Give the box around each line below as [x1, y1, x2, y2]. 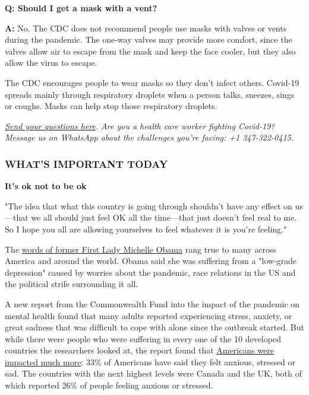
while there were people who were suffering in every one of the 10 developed [5, 332, 281, 345]
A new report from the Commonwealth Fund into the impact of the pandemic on [5, 297, 300, 310]
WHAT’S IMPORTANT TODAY [5, 156, 168, 171]
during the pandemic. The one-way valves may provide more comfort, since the [5, 33, 292, 46]
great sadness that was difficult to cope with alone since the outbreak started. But [5, 321, 304, 333]
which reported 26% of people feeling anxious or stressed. [5, 379, 213, 391]
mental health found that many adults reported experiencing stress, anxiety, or [5, 309, 292, 321]
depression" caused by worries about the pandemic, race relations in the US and [5, 266, 296, 278]
